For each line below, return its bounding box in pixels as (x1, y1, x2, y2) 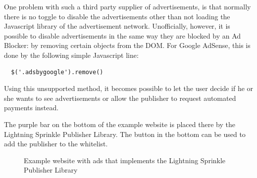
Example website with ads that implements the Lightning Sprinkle (24, 155, 226, 165)
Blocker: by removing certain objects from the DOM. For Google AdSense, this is (4, 40, 251, 50)
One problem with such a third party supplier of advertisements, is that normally (4, 1, 251, 11)
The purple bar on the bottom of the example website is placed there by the (4, 119, 235, 129)
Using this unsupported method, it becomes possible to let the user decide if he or (4, 83, 254, 93)
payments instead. (4, 102, 59, 113)
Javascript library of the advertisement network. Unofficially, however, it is (4, 21, 230, 31)
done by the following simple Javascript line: (4, 49, 139, 60)
